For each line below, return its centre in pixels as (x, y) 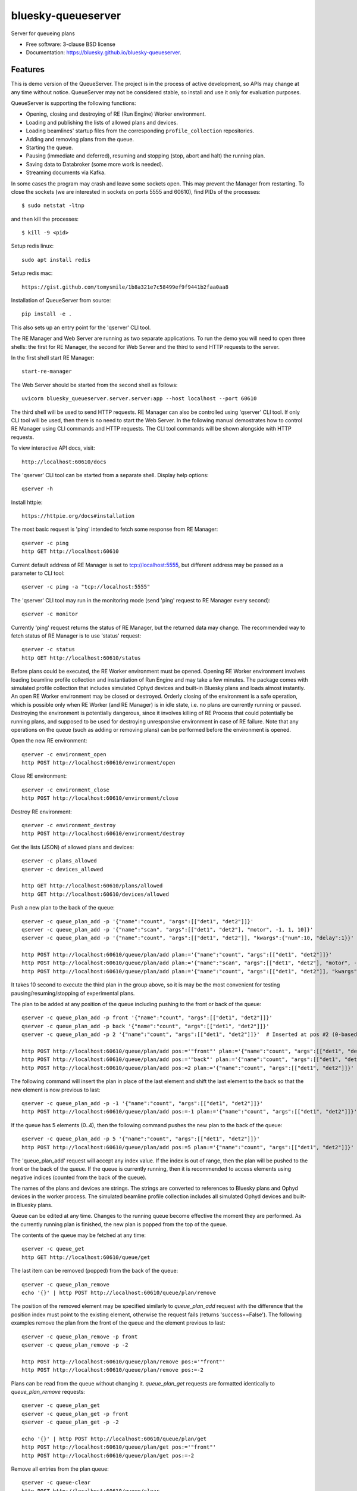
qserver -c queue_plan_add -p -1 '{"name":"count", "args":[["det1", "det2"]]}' (143, 1103)
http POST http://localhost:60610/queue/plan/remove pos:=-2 (112, 1370)
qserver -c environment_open (64, 754)
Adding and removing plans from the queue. (80, 139)
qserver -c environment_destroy (69, 825)
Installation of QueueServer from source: (61, 301)
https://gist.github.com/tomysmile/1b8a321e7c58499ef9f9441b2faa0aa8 (125, 287)
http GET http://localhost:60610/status (81, 658)
